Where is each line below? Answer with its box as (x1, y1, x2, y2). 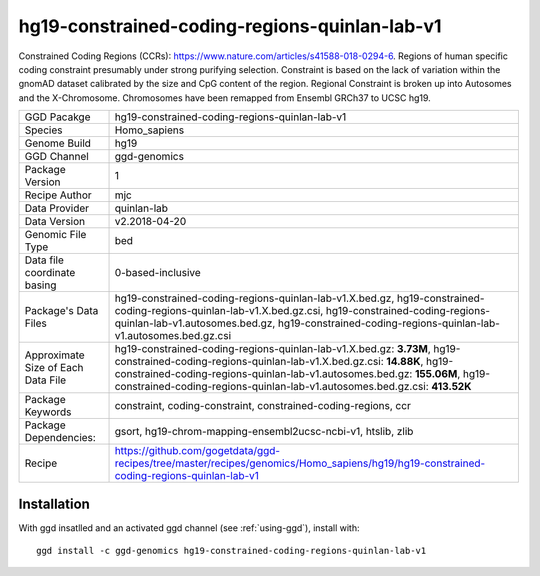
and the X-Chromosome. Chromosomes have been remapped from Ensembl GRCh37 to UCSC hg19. (18, 91, 432, 104)
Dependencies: (24, 431, 97, 445)
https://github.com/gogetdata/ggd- (114, 444, 280, 458)
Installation (18, 495, 90, 512)
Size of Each (24, 361, 84, 375)
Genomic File (24, 228, 87, 242)
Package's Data (24, 304, 99, 318)
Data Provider (24, 201, 90, 215)
